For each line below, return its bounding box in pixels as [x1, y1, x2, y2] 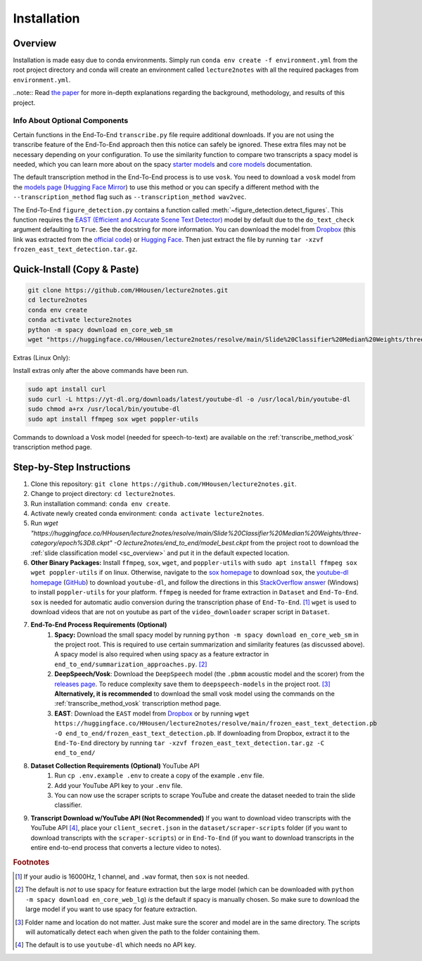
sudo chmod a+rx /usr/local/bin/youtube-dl [27, 405, 181, 413]
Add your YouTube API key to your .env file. [54, 781, 183, 789]
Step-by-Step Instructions [13, 461, 131, 473]
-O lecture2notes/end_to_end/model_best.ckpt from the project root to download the [113, 539, 359, 547]
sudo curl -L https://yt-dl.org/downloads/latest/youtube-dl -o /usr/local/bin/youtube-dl [27, 395, 351, 403]
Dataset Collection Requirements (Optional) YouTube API [30, 761, 200, 770]
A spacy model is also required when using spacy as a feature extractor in [54, 650, 269, 658]
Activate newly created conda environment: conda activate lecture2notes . [30, 509, 264, 517]
